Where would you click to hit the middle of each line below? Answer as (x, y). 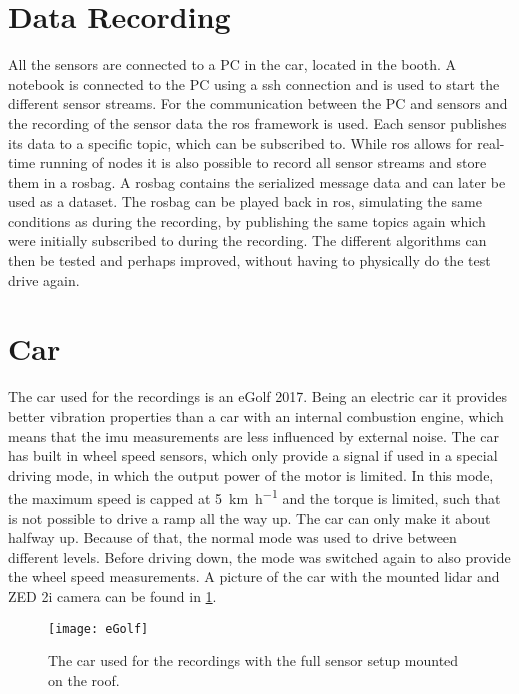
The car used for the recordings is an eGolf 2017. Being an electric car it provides (257, 396)
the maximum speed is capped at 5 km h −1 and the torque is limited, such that (254, 496)
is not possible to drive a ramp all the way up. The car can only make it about (249, 517)
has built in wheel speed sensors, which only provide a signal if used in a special (253, 455)
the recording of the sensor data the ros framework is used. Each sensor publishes (257, 122)
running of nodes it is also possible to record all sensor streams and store (263, 162)
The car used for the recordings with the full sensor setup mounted (253, 660)
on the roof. (84, 679)
